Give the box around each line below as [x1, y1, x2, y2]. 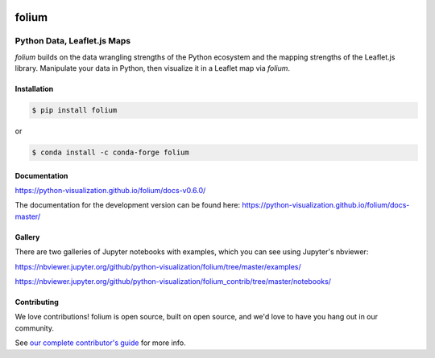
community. [14, 323, 54, 333]
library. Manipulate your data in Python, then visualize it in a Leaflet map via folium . [14, 64, 290, 73]
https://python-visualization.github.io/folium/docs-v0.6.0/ [14, 186, 206, 195]
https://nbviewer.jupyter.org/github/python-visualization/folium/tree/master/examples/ [14, 261, 301, 271]
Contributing [14, 298, 60, 307]
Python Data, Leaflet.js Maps [14, 35, 131, 47]
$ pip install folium [31, 105, 118, 115]
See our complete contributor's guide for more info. [14, 338, 186, 348]
